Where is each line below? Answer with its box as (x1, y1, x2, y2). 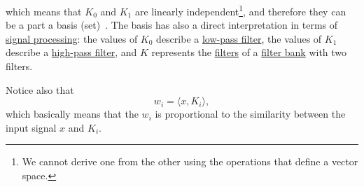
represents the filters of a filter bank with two (151, 45, 347, 60)
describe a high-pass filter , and (6, 45, 137, 60)
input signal (6, 120, 57, 134)
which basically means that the (6, 106, 139, 121)
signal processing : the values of (6, 31, 138, 46)
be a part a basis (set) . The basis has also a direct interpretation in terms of (6, 18, 338, 32)
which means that (6, 4, 82, 18)
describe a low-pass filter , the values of (156, 31, 322, 46)
